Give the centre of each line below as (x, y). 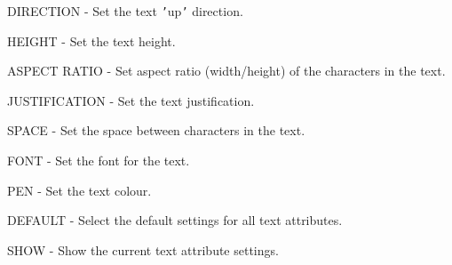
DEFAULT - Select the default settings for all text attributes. (175, 220)
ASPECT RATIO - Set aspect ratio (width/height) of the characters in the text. (226, 71)
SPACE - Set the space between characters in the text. (156, 130)
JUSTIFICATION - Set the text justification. (131, 100)
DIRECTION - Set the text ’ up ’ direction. (125, 11)
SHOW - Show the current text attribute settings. (143, 249)
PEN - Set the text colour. (79, 190)
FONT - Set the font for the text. (99, 161)
